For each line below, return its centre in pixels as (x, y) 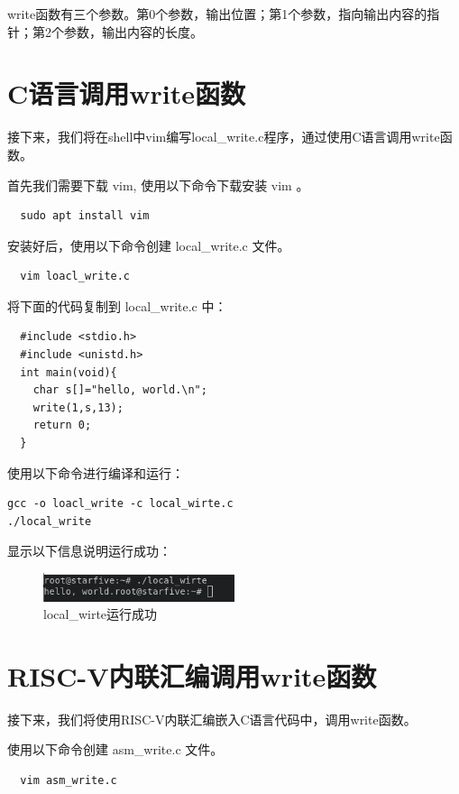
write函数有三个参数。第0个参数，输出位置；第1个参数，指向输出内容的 (217, 14)
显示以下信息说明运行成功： (89, 551)
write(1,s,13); (78, 407)
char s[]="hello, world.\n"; (120, 390)
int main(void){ (69, 372)
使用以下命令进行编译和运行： (96, 472)
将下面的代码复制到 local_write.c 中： (117, 305)
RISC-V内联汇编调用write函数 (192, 675)
